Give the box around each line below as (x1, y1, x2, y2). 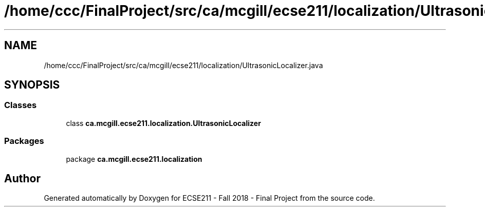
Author (4, 172, 41, 185)
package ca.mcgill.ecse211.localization (66, 154, 202, 163)
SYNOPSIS (4, 78, 60, 92)
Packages (4, 136, 44, 146)
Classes (4, 100, 37, 111)
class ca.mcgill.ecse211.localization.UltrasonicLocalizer (66, 118, 261, 128)
